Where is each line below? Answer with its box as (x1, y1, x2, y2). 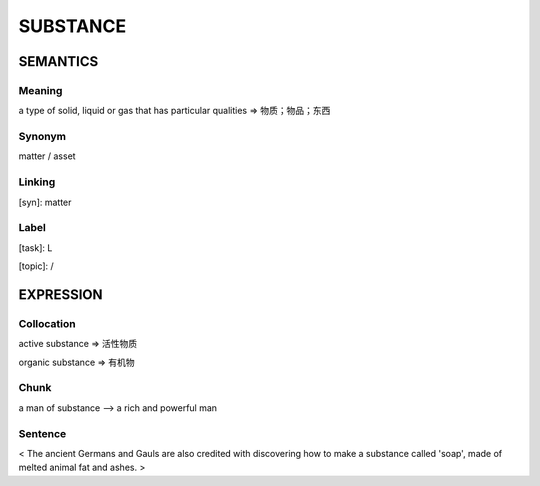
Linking (18, 175, 56, 189)
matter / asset (18, 150, 76, 162)
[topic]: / (18, 260, 54, 272)
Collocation (18, 316, 76, 330)
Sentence (18, 426, 67, 440)
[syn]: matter (18, 196, 72, 208)
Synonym (18, 130, 67, 144)
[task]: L (18, 241, 53, 254)
